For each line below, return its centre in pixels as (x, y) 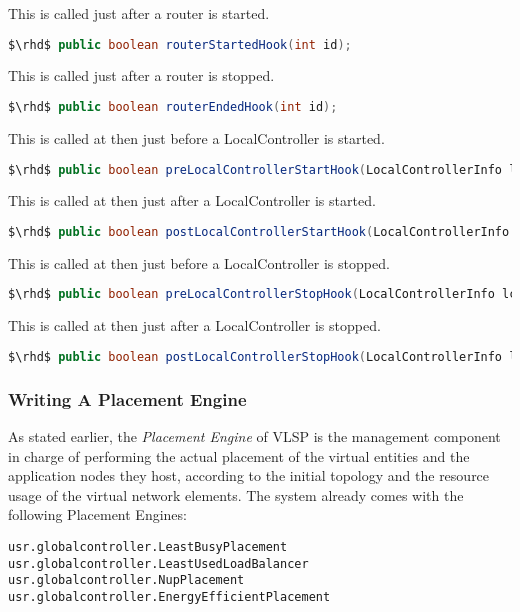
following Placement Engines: (97, 514)
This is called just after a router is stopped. (141, 75)
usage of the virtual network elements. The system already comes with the (236, 494)
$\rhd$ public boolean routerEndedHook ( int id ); (173, 107)
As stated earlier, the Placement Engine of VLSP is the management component (254, 436)
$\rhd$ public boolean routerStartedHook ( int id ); (180, 44)
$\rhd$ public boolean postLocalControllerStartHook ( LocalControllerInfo (259, 232)
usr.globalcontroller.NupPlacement (126, 580)
